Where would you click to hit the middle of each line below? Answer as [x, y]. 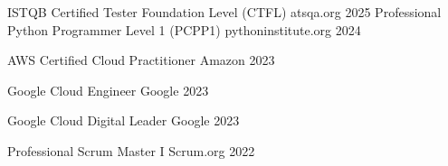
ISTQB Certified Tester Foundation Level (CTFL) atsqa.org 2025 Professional [224, 12]
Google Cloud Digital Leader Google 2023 [124, 120]
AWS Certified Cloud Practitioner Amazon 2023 [141, 60]
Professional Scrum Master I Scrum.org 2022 [131, 150]
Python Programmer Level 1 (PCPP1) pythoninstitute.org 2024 [184, 29]
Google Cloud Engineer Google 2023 [108, 90]
